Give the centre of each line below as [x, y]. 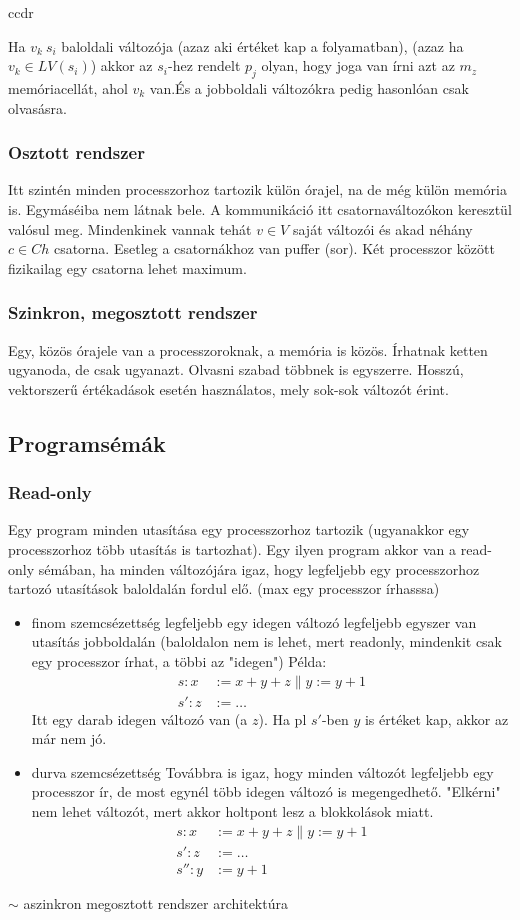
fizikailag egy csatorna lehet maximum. [127, 267]
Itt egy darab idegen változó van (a [139, 718]
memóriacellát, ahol [68, 87]
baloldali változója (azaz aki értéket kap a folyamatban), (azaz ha [262, 45]
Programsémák [87, 442]
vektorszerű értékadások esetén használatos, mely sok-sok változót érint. [228, 388]
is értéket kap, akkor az [436, 718]
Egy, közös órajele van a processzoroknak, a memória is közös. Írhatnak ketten [248, 349]
